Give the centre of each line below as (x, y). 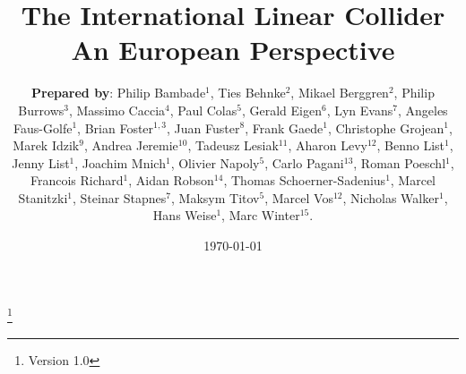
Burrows (41, 110)
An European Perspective (233, 50)
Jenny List (41, 162)
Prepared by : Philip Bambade (119, 93)
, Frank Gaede (284, 127)
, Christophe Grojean (386, 127)
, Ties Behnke (248, 93)
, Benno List (411, 145)
